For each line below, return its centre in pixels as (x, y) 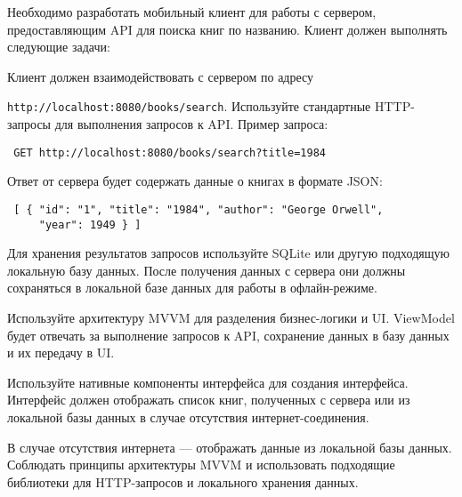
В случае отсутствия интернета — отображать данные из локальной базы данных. (230, 447)
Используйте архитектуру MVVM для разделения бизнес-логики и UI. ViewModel (231, 317)
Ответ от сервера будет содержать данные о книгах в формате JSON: (195, 181)
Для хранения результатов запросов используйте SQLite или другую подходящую (228, 253)
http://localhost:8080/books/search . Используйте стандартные (189, 106)
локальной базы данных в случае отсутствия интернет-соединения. (188, 417)
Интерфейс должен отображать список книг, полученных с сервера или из (209, 400)
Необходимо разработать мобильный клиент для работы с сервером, (192, 12)
